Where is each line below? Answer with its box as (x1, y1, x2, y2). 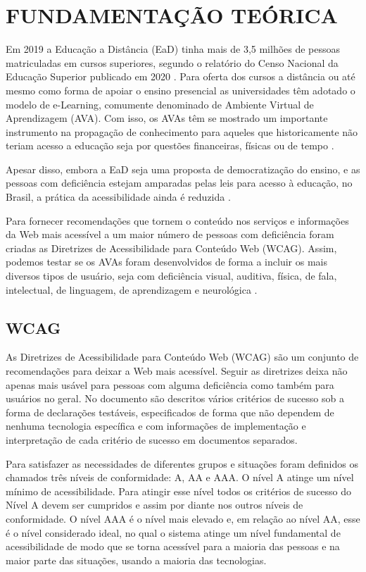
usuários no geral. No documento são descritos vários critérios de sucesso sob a (6, 391, 344, 406)
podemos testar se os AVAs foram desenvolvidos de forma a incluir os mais (6, 254, 327, 269)
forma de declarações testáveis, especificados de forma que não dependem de (6, 404, 334, 419)
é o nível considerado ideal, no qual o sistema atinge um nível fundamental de (6, 525, 341, 540)
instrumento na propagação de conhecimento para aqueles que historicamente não (6, 124, 358, 139)
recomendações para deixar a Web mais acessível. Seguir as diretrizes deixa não (6, 363, 348, 378)
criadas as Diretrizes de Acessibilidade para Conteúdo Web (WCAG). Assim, (6, 240, 337, 255)
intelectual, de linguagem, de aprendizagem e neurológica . (6, 282, 258, 297)
